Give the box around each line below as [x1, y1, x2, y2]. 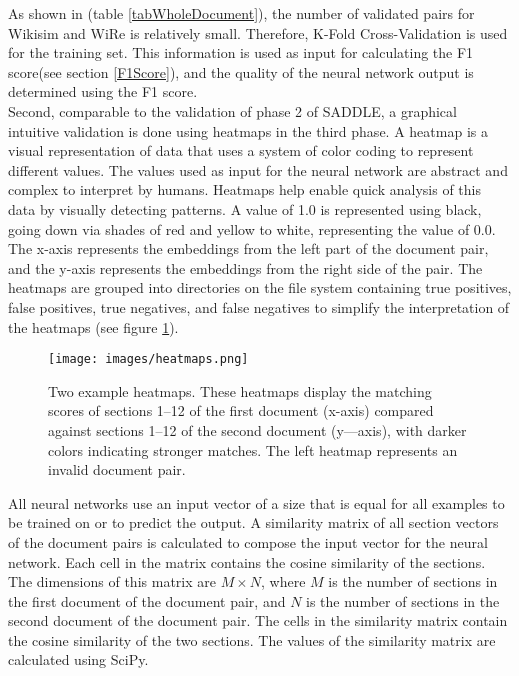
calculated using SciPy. [8, 649, 149, 670]
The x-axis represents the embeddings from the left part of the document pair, [8, 238, 489, 259]
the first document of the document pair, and [8, 590, 286, 611]
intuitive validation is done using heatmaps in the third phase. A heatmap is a [8, 120, 488, 141]
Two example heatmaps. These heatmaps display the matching [48, 380, 432, 401]
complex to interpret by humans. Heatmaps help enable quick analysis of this [8, 179, 481, 200]
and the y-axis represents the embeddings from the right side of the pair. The [8, 257, 483, 278]
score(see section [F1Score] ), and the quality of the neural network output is [8, 61, 474, 82]
